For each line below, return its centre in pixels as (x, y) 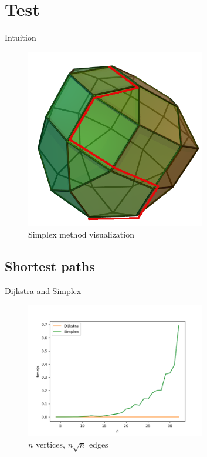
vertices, (50, 444)
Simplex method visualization (81, 234)
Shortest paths (50, 266)
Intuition (21, 37)
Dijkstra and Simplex (43, 290)
